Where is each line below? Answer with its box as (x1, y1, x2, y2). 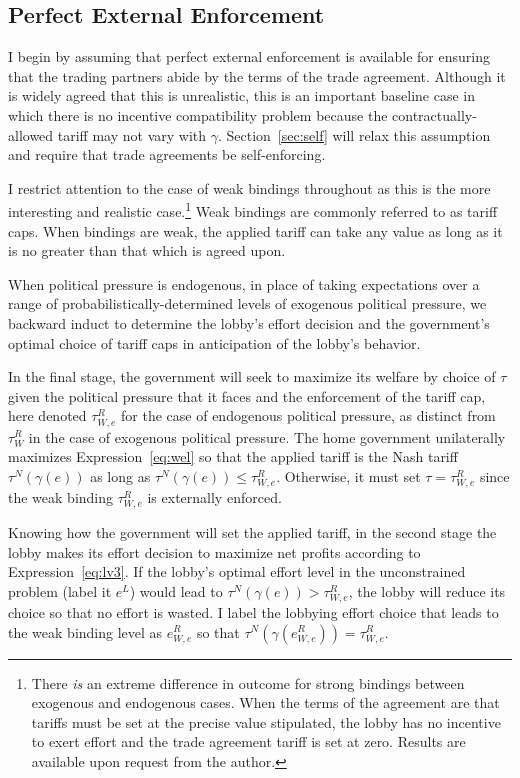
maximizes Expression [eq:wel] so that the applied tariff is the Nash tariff (8, 446, 458, 467)
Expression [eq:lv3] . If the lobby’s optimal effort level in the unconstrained (8, 561, 466, 582)
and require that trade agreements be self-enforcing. (8, 144, 326, 165)
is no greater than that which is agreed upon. (8, 240, 286, 261)
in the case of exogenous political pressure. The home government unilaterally (28, 426, 506, 447)
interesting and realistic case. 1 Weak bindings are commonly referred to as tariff (8, 198, 498, 222)
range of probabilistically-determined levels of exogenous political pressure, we (8, 293, 487, 314)
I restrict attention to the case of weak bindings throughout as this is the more (8, 177, 491, 198)
